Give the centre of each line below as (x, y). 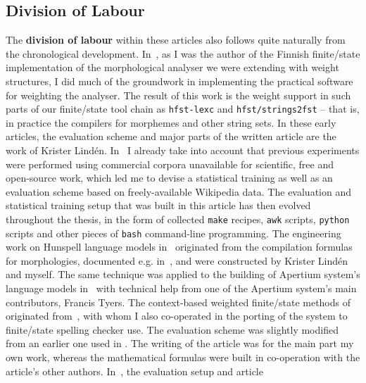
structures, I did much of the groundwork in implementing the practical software (179, 81)
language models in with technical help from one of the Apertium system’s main (181, 288)
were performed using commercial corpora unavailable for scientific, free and (170, 164)
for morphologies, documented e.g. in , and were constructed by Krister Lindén (177, 260)
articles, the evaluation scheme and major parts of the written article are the (171, 136)
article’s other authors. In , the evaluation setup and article (134, 371)
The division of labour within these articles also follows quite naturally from (176, 40)
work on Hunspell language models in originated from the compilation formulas (179, 247)
